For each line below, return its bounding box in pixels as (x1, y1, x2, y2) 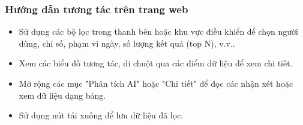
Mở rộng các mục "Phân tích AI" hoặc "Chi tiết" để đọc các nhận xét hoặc (19, 77, 293, 89)
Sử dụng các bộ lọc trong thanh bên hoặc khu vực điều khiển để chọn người (19, 25, 299, 38)
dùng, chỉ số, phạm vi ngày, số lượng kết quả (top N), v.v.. (19, 36, 235, 49)
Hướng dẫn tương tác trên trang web (5, 1, 188, 16)
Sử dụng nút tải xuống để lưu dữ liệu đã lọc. (19, 109, 184, 121)
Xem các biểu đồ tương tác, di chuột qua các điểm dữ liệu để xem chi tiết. (19, 57, 293, 69)
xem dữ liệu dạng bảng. (19, 89, 106, 101)
